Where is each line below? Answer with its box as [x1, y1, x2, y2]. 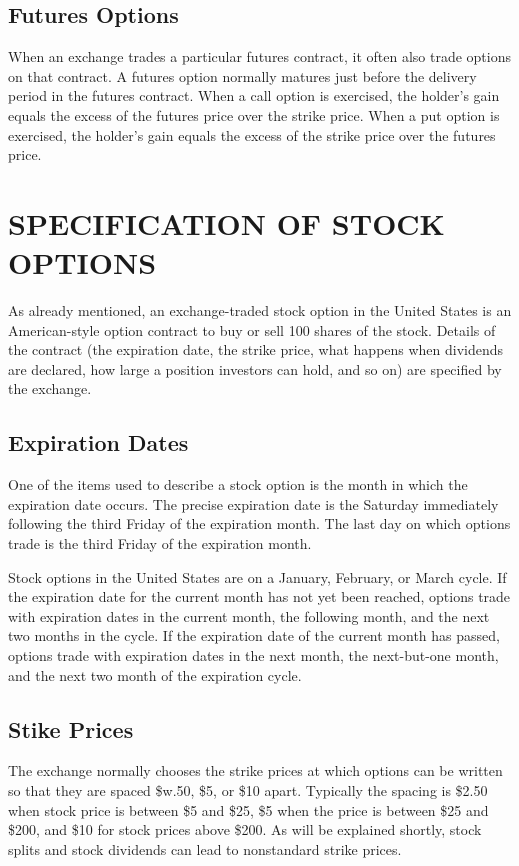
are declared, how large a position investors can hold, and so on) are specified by [8, 358, 502, 379]
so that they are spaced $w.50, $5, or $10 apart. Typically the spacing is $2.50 [8, 779, 488, 800]
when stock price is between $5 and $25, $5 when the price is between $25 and [8, 799, 489, 820]
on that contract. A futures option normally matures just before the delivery [8, 65, 477, 86]
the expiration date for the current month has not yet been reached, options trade [8, 586, 511, 607]
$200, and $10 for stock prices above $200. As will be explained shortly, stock [8, 819, 482, 840]
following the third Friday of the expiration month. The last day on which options [8, 513, 511, 534]
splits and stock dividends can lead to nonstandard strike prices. [8, 838, 402, 859]
